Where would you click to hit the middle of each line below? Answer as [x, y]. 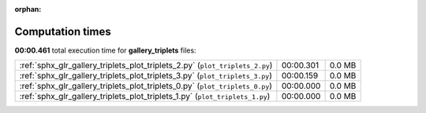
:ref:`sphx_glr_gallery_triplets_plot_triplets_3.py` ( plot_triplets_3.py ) [146, 76]
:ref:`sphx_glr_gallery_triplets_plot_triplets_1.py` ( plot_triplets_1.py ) [145, 97]
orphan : [28, 9]
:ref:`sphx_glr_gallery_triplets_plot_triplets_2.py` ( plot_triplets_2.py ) [146, 65]
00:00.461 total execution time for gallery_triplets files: [105, 50]
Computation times [63, 31]
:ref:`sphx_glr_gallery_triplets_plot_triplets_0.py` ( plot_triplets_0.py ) [146, 86]
